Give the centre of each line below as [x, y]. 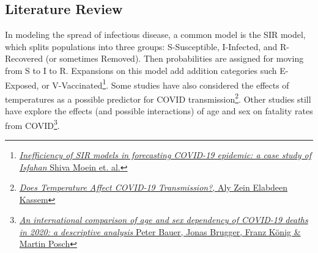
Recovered [24, 58]
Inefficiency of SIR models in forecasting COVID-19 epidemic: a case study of [165, 154]
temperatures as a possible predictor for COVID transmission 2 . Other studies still [158, 98]
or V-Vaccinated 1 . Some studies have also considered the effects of [165, 84]
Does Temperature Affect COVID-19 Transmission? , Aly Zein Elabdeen [153, 187]
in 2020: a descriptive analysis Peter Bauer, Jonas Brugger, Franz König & [160, 231]
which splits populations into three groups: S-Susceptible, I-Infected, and [141, 46]
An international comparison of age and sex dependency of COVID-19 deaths [164, 220]
